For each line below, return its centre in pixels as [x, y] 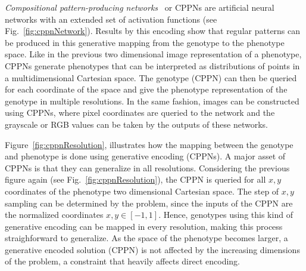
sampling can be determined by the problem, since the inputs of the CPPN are [149, 203]
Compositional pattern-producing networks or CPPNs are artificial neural [140, 7]
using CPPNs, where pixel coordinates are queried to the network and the [140, 113]
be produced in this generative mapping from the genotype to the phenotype [145, 42]
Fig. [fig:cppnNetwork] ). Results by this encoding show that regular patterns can [153, 31]
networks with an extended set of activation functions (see [111, 19]
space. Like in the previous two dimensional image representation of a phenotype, [153, 54]
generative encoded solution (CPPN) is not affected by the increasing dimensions [152, 249]
